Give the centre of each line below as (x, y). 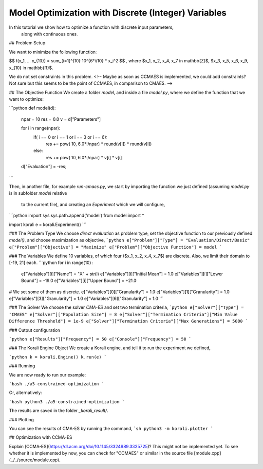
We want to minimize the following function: (53, 52)
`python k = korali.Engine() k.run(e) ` (58, 357)
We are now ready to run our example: (47, 375)
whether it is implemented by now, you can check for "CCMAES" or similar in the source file (101, 453)
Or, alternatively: (26, 393)
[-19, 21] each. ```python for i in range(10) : (51, 263)
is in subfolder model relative (38, 193)
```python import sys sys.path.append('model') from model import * (77, 216)
